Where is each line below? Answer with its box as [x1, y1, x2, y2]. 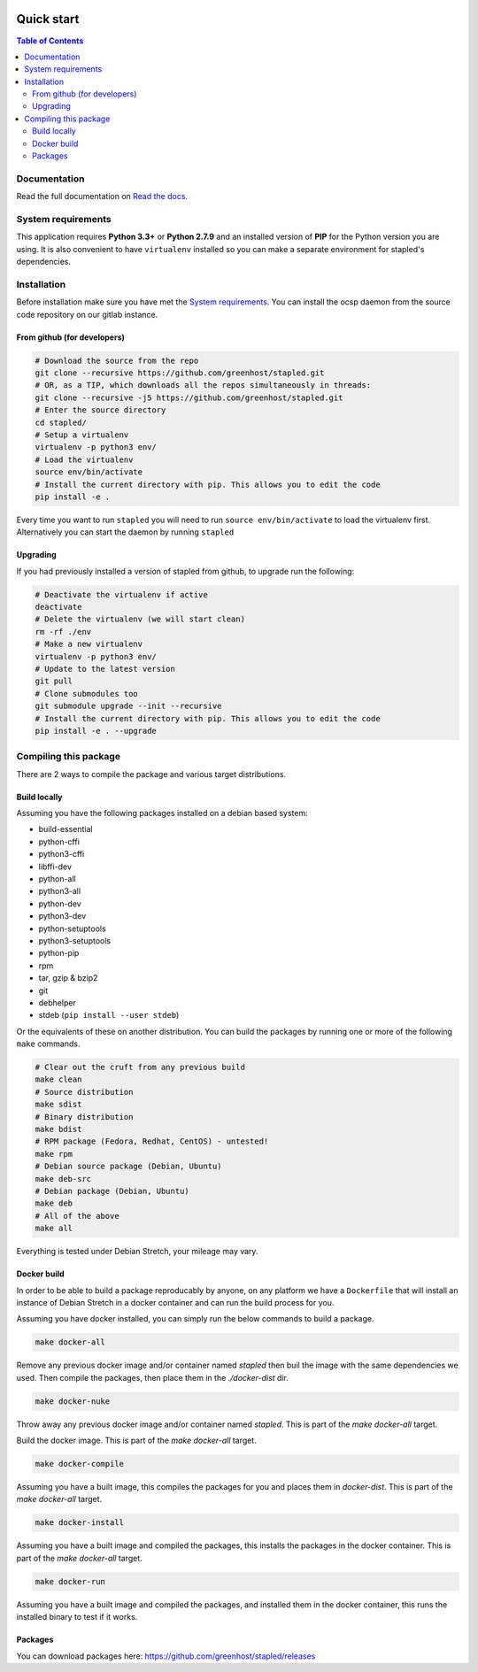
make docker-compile [35, 1459, 124, 1469]
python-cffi [38, 836, 80, 847]
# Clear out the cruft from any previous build [35, 1062, 245, 1073]
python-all [38, 874, 76, 884]
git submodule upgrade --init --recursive [35, 701, 222, 712]
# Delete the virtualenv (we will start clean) [35, 614, 245, 624]
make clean [35, 1075, 82, 1084]
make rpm [35, 1149, 73, 1159]
